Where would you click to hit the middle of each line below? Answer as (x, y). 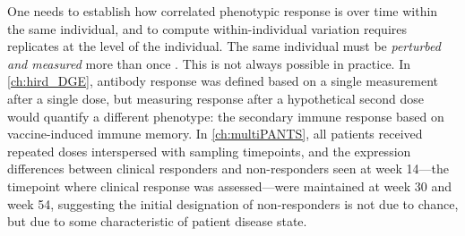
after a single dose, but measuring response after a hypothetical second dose (216, 98)
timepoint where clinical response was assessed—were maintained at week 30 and (230, 185)
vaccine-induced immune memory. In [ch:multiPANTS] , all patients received (215, 134)
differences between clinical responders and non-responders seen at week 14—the (228, 169)
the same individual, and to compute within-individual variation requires (207, 28)
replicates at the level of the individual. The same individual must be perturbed (224, 46)
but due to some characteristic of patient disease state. (157, 221)
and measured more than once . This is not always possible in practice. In (209, 63)
